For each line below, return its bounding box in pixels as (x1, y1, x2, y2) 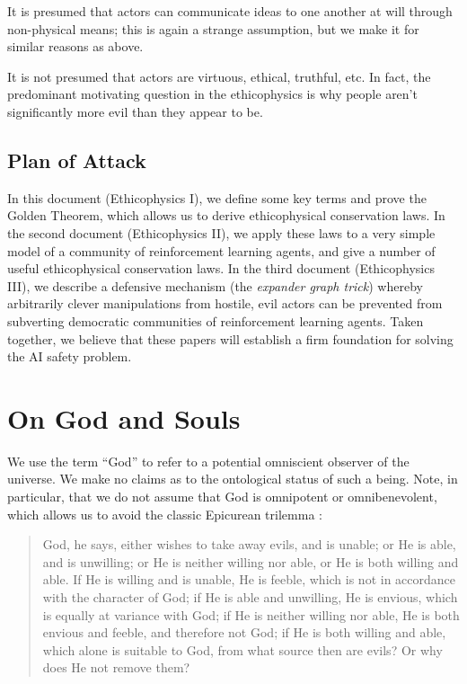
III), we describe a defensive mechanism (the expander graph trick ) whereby (7, 276, 423, 295)
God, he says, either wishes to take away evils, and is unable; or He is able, (42, 535, 456, 554)
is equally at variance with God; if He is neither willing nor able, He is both (42, 605, 460, 624)
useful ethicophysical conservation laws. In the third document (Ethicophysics (7, 259, 435, 278)
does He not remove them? (42, 658, 190, 677)
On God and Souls (7, 399, 241, 436)
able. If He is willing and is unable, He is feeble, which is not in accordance (42, 570, 456, 589)
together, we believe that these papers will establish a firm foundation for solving (7, 329, 454, 348)
